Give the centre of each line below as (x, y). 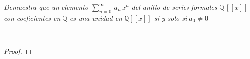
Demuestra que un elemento (46, 7)
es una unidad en (96, 17)
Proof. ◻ (18, 50)
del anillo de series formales (174, 7)
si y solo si (170, 17)
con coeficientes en (32, 17)
